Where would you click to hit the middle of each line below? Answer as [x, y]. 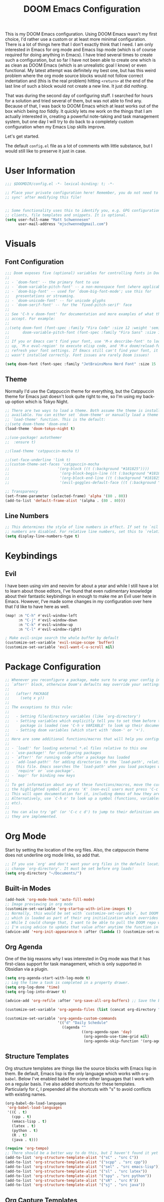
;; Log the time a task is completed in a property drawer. [68, 983]
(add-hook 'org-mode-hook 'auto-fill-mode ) [50, 900]
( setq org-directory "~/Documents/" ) [43, 873]
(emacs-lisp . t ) [29, 1122]
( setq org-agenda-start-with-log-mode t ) [48, 978]
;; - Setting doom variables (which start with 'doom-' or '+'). [75, 730]
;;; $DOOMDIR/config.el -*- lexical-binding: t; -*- [60, 184]
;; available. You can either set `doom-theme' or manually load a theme [82, 415]
